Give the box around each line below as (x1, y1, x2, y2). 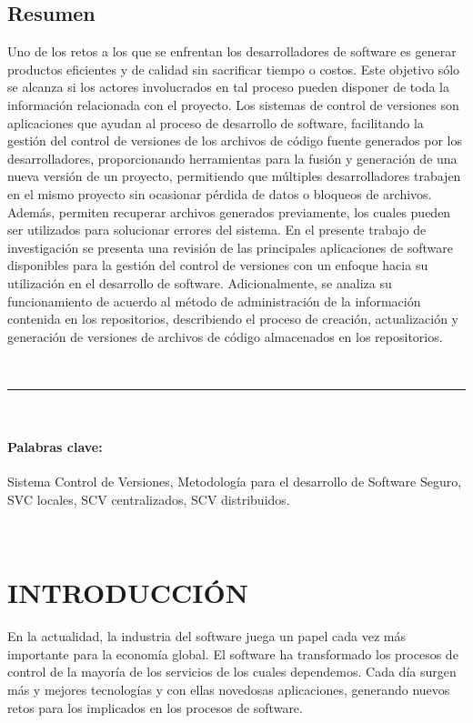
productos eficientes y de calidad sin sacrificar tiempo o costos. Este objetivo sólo (7, 59, 460, 78)
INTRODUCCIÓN (7, 574, 248, 611)
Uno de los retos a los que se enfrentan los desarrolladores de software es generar (7, 42, 457, 61)
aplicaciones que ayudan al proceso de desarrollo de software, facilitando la (7, 113, 424, 132)
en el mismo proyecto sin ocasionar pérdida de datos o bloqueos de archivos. (7, 184, 432, 203)
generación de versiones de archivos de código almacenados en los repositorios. (7, 326, 443, 346)
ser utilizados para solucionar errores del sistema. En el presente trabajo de (7, 220, 427, 239)
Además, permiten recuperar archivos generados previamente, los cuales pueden (7, 202, 451, 221)
